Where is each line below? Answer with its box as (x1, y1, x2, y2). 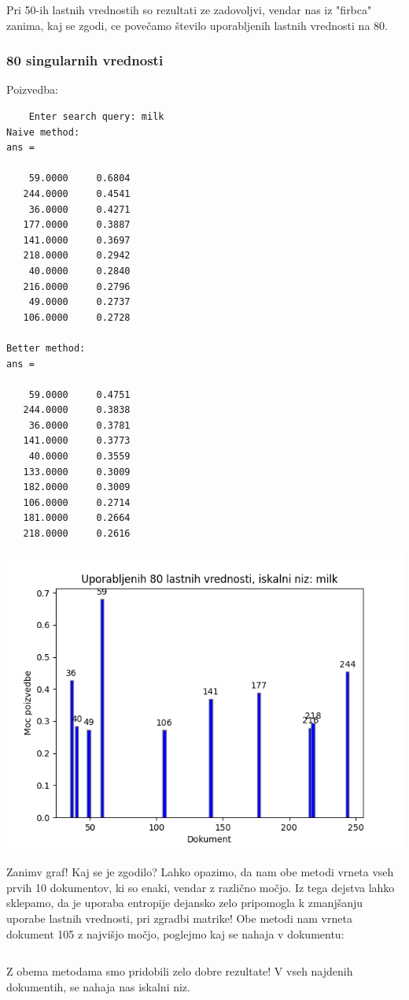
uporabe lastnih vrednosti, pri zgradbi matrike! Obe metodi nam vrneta (6, 910, 352, 926)
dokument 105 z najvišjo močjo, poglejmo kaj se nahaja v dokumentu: (6, 925, 345, 942)
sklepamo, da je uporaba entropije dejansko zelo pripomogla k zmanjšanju (6, 894, 363, 911)
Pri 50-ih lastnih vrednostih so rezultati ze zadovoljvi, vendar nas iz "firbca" (6, 2, 372, 17)
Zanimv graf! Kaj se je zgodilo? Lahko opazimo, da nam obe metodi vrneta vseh (6, 864, 394, 880)
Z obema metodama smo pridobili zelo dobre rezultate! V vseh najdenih (6, 963, 353, 980)
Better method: (6, 342, 86, 354)
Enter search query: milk (28, 111, 164, 122)
